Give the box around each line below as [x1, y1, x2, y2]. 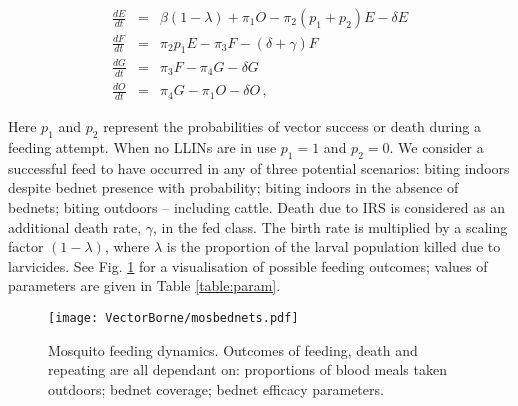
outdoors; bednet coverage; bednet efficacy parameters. [48, 378, 384, 399]
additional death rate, [8, 216, 142, 237]
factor [8, 236, 44, 257]
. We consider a [389, 136, 484, 157]
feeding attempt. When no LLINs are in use [8, 136, 277, 157]
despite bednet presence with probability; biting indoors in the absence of [8, 177, 459, 198]
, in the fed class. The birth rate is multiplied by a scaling [153, 216, 508, 237]
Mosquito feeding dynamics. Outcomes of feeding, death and [48, 339, 418, 360]
